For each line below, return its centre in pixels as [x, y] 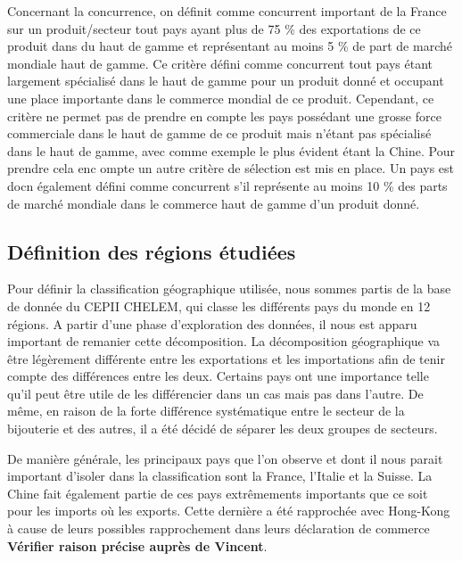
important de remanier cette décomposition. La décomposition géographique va [224, 341]
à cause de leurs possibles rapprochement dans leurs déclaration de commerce [219, 528]
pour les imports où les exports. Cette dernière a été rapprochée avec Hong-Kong [229, 511]
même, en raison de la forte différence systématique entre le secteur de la [206, 411]
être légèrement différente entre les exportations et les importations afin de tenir [226, 358]
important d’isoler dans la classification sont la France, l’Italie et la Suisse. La [220, 476]
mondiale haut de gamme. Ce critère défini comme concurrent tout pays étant [220, 63]
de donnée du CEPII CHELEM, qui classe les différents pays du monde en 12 [219, 305]
